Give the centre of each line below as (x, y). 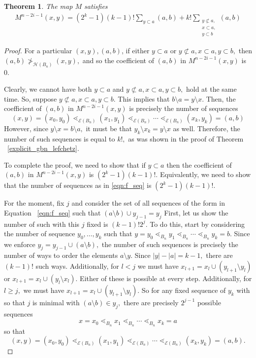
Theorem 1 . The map (38, 6)
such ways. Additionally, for (77, 266)
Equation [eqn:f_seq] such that (52, 212)
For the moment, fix (34, 203)
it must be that (109, 128)
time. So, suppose (31, 98)
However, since (26, 128)
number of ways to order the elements (61, 255)
